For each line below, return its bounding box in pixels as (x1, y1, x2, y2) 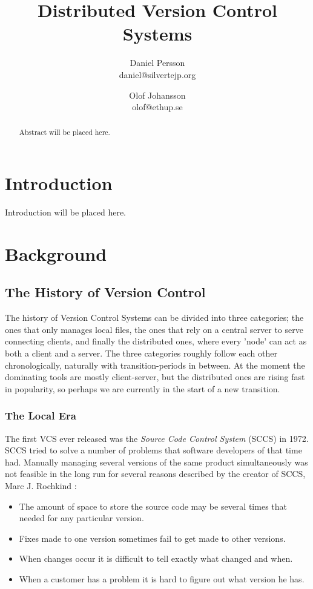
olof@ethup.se (132, 100, 183, 113)
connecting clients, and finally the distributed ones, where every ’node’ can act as (5, 335, 307, 347)
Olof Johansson (129, 88, 186, 101)
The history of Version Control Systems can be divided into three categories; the (5, 311, 304, 324)
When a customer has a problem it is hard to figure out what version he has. (19, 572, 305, 585)
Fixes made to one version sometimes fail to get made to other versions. (19, 531, 286, 544)
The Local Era (5, 408, 76, 423)
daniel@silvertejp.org (119, 68, 196, 81)
